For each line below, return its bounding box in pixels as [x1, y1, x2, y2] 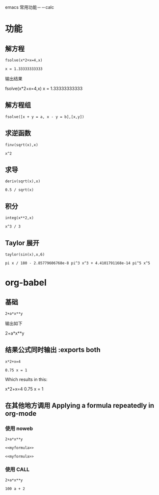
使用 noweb [5, 425, 33, 432]
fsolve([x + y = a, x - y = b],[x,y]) [5, 114, 84, 119]
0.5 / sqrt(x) [5, 188, 34, 193]
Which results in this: [5, 376, 48, 382]
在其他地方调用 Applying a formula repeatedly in [5, 401, 155, 410]
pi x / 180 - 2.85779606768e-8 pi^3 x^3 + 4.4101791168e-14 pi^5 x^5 [5, 261, 151, 266]
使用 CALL [5, 466, 29, 473]
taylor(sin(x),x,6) [5, 252, 45, 257]
